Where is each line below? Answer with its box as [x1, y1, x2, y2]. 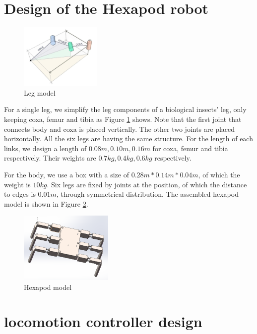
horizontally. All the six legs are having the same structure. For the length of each [4, 133, 253, 144]
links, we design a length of [4, 143, 87, 153]
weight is [4, 179, 31, 189]
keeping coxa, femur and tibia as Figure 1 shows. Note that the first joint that [4, 114, 242, 124]
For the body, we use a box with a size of [4, 169, 129, 179]
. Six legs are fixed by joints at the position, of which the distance [47, 179, 247, 189]
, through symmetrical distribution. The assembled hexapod [56, 189, 239, 199]
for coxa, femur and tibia [152, 143, 228, 153]
